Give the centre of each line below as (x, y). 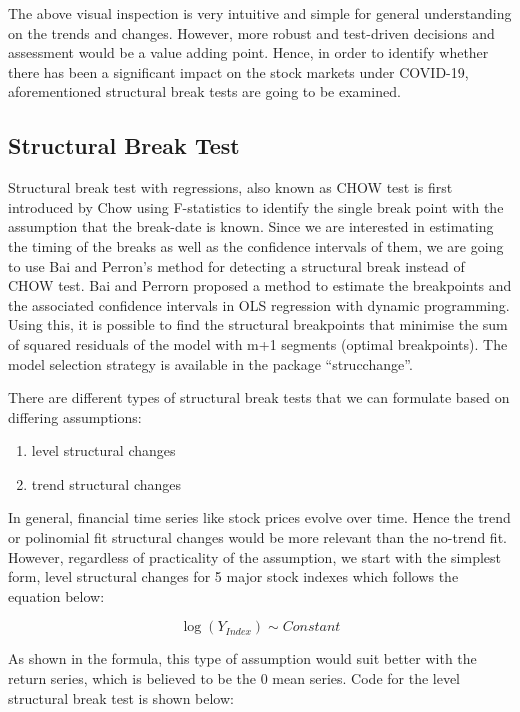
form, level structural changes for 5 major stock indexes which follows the (233, 576)
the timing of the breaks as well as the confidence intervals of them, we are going (256, 245)
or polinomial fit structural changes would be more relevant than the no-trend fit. (257, 537)
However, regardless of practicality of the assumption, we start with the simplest (255, 556)
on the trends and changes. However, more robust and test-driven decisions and (251, 32)
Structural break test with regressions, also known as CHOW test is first (230, 187)
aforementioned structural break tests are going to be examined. (204, 91)
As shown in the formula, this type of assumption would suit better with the (242, 658)
